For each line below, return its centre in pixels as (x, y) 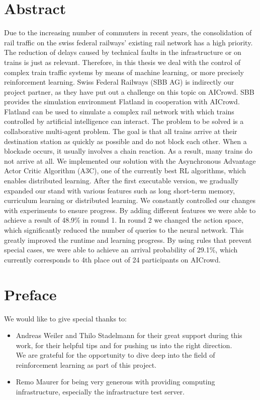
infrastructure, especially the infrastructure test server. (100, 392)
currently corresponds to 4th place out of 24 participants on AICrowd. (112, 259)
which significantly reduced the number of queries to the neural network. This (124, 230)
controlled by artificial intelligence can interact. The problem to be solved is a (124, 121)
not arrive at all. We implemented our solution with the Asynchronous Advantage (130, 160)
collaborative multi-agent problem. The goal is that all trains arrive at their (121, 131)
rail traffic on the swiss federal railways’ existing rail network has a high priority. (128, 42)
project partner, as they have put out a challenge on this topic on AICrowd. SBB (129, 91)
